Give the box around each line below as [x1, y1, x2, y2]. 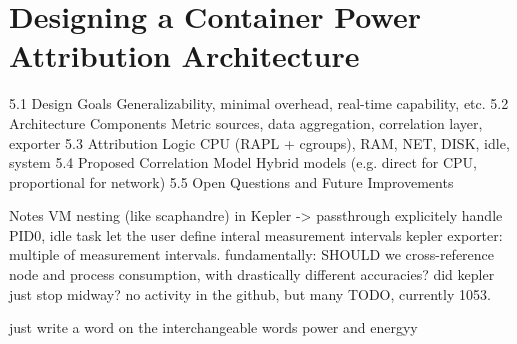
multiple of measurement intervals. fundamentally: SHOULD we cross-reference [9, 244, 495, 265]
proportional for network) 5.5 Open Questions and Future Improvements [9, 171, 454, 192]
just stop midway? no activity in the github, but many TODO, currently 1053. [9, 283, 491, 304]
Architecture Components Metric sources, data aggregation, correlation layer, [9, 112, 483, 133]
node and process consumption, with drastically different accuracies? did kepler [9, 264, 495, 285]
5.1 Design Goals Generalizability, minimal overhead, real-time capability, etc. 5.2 [9, 93, 509, 114]
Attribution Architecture [9, 35, 360, 76]
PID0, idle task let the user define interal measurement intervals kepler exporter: [9, 224, 503, 245]
